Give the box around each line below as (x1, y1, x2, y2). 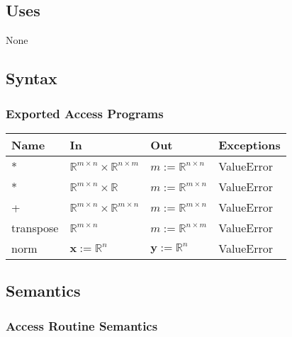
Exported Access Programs (6, 104, 164, 122)
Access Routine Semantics (6, 316, 158, 334)
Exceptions (218, 136, 281, 153)
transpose (11, 219, 59, 236)
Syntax (6, 67, 57, 89)
